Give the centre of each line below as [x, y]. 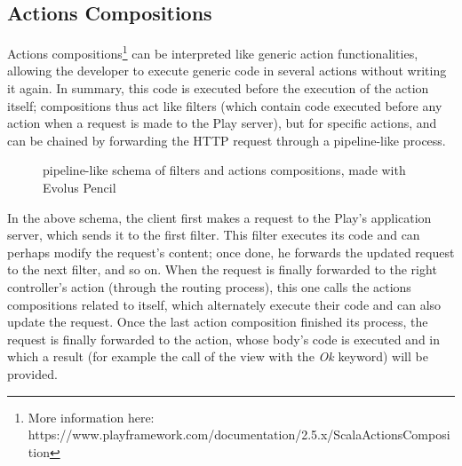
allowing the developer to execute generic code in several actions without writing [227, 71]
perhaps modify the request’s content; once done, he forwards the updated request [231, 252]
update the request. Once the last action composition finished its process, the [218, 322]
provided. [32, 373]
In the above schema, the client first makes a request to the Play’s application [219, 217]
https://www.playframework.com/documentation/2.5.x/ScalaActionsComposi [239, 434]
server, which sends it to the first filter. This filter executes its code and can [214, 235]
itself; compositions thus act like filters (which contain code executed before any [225, 105]
